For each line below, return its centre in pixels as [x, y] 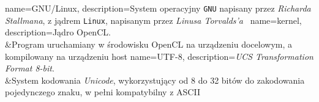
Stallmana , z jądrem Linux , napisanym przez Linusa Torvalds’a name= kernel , [153, 20]
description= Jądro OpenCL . [58, 32]
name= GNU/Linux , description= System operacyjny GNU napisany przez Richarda [158, 8]
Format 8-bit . [30, 68]
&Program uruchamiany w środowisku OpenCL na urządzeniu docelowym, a [148, 44]
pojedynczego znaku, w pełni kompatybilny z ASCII [103, 92]
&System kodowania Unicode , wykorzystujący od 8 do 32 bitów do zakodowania [155, 80]
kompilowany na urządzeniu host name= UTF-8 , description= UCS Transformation [159, 56]
